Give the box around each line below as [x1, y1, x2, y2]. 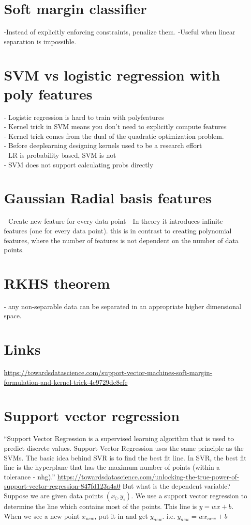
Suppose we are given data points [4, 491, 103, 500]
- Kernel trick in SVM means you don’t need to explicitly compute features [4, 121, 227, 131]
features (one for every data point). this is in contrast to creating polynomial [4, 225, 232, 235]
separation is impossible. [4, 36, 76, 46]
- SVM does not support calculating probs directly [4, 159, 153, 169]
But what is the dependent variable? [122, 481, 231, 491]
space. [4, 311, 22, 321]
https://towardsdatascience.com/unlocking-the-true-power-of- [57, 471, 239, 481]
